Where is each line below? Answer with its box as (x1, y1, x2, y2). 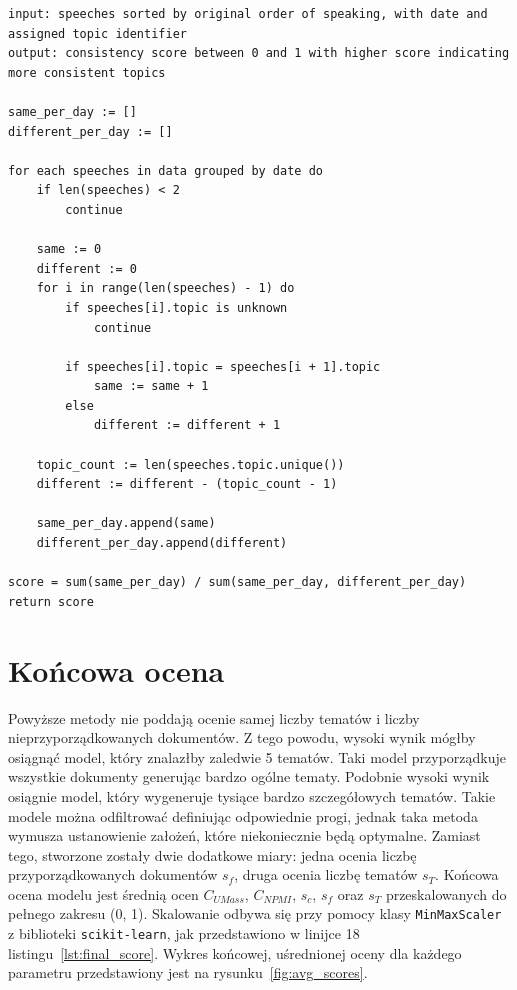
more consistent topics (8, 65, 166, 80)
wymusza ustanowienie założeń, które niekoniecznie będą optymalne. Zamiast (8, 825, 481, 846)
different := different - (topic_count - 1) (36, 477, 338, 492)
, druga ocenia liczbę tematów (234, 864, 418, 885)
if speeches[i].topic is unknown (65, 300, 288, 315)
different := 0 (36, 261, 137, 276)
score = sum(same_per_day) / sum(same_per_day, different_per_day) (8, 575, 467, 590)
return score (8, 594, 94, 609)
